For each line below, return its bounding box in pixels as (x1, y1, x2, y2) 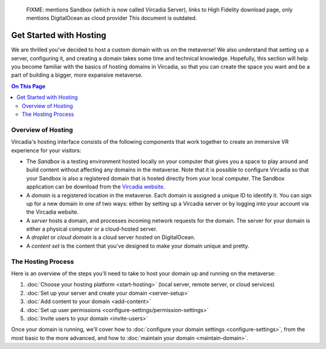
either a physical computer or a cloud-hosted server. (26, 225, 158, 232)
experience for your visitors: (11, 147, 81, 154)
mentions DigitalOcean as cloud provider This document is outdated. (26, 14, 197, 22)
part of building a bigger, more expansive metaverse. (11, 71, 143, 78)
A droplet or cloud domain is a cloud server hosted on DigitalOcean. (26, 234, 196, 241)
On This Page (11, 82, 46, 90)
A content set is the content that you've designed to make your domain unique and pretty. (26, 242, 250, 249)
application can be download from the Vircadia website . (26, 183, 165, 190)
